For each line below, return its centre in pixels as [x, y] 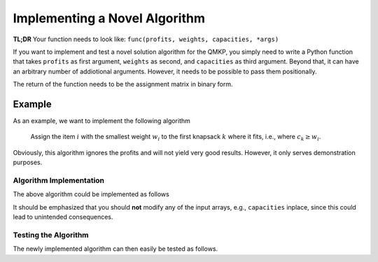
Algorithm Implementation [59, 180]
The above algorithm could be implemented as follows [91, 194]
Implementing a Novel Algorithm [109, 18]
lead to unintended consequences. [63, 217]
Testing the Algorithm [51, 235]
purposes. [28, 162]
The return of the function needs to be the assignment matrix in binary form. [123, 85]
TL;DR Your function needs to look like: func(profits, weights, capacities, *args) [146, 39]
